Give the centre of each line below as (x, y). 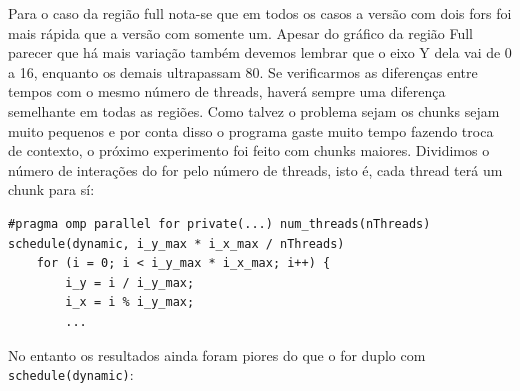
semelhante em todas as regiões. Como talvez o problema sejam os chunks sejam (254, 110)
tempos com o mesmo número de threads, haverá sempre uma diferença (227, 91)
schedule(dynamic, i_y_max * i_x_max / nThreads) (176, 243)
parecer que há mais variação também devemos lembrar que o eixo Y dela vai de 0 (260, 52)
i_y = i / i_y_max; (130, 282)
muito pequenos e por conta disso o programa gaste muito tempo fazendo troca (251, 130)
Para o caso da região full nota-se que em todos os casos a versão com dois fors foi (260, 13)
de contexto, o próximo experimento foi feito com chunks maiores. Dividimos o (249, 150)
